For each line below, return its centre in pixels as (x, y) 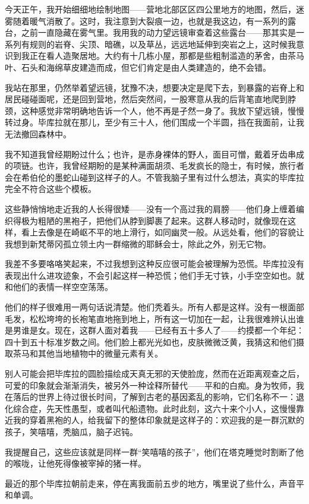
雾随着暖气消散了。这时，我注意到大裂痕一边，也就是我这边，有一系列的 (146, 21)
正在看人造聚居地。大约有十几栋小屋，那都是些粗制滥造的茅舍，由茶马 (167, 56)
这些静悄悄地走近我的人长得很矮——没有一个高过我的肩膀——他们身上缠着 (150, 208)
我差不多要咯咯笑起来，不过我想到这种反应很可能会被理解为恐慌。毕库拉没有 (154, 264)
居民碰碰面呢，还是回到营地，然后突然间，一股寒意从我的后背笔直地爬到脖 (150, 99)
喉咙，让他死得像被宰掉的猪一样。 (79, 463)
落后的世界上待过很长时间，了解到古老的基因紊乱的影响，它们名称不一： (154, 397)
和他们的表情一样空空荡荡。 (59, 287)
